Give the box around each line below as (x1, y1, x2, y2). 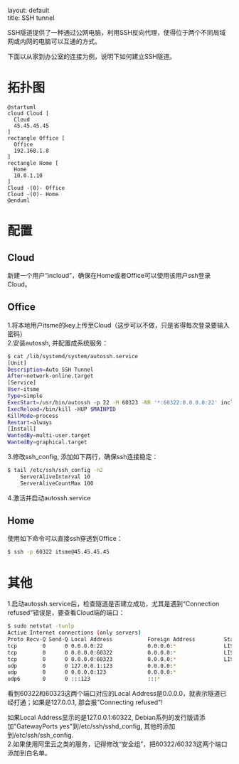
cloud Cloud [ (7, 109, 50, 117)
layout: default (7, 6, 50, 14)
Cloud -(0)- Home (7, 190, 59, 198)
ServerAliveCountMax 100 (20, 480, 94, 487)
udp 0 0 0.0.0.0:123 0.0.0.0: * (7, 669, 176, 676)
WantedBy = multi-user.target (7, 432, 91, 439)
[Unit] (7, 359, 27, 367)
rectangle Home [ (7, 159, 59, 166)
